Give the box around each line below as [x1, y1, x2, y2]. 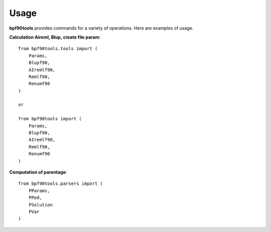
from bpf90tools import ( [18, 116, 82, 122]
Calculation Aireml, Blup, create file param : [9, 34, 101, 40]
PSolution [28, 202, 53, 207]
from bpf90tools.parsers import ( [18, 181, 103, 186]
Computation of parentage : [9, 169, 67, 175]
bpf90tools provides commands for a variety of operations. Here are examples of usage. [9, 25, 194, 31]
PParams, [28, 188, 50, 193]
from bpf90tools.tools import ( [18, 46, 98, 52]
